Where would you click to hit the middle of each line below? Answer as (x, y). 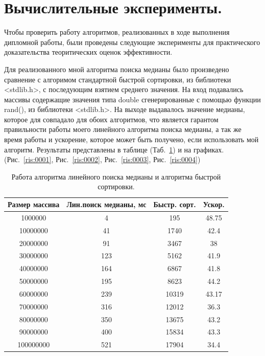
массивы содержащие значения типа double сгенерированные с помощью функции (132, 99)
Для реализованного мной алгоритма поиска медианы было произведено (117, 69)
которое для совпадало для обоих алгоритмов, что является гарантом (111, 119)
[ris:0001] (37, 159)
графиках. (209, 149)
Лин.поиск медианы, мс (106, 204)
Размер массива (34, 204)
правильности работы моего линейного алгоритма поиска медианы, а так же (123, 129)
